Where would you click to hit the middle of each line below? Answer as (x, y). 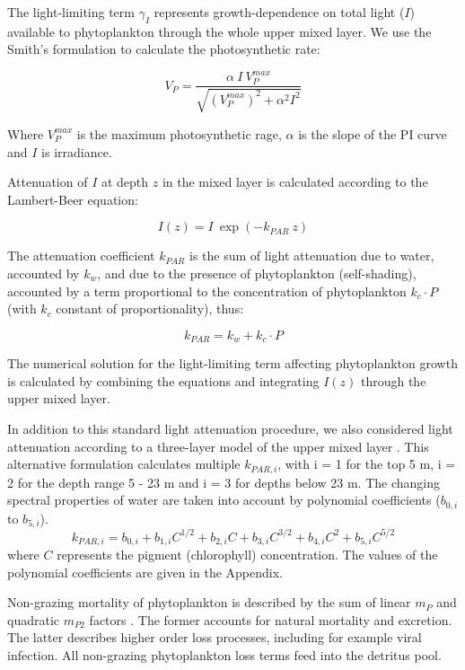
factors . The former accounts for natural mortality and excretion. (271, 619)
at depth (125, 182)
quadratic (34, 619)
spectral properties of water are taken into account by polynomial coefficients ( (224, 500)
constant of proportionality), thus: (150, 309)
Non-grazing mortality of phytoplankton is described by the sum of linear (209, 602)
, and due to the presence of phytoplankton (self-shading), (257, 273)
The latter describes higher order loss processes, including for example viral (215, 637)
